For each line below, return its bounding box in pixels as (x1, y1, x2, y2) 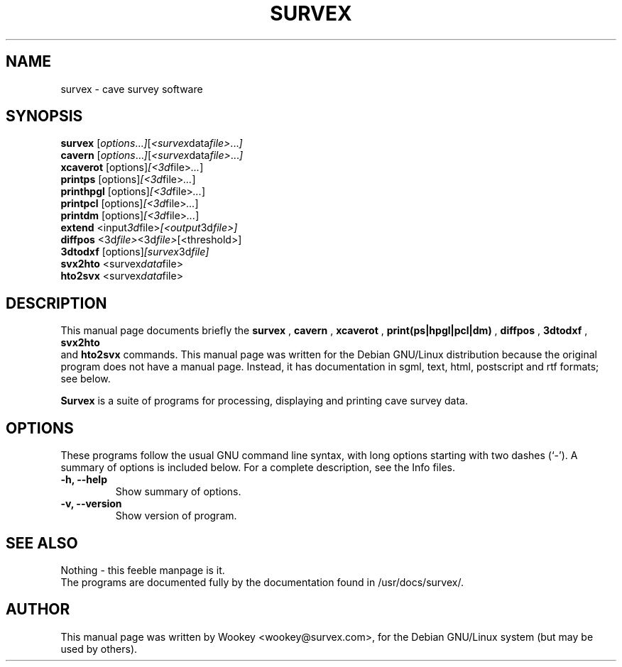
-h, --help (60, 473, 107, 486)
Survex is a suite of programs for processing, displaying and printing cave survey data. (60, 395, 468, 407)
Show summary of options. (115, 485, 241, 498)
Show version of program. (115, 509, 237, 522)
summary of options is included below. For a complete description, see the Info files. (60, 461, 455, 474)
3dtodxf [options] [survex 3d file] (60, 246, 209, 258)
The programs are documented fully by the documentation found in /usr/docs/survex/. (60, 575, 464, 588)
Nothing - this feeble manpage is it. (60, 563, 225, 576)
